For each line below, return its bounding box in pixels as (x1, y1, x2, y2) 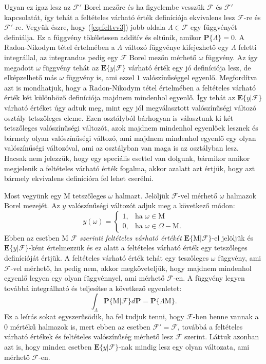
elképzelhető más (4, 72, 57, 83)
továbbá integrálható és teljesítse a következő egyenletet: (4, 282, 182, 293)
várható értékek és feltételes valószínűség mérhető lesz (4, 331, 174, 342)
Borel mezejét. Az (4, 200, 60, 211)
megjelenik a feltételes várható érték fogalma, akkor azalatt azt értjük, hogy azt (4, 162, 255, 173)
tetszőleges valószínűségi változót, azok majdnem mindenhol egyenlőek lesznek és (4, 122, 258, 133)
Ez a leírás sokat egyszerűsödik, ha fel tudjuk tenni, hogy (4, 311, 184, 322)
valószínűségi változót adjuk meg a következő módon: (68, 200, 235, 211)
